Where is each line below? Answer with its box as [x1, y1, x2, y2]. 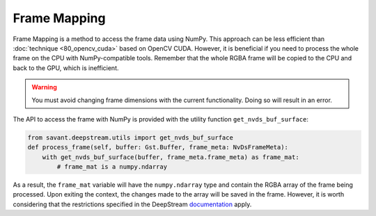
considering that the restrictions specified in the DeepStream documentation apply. [13, 200, 252, 208]
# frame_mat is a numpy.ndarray [56, 163, 167, 171]
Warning [31, 83, 57, 92]
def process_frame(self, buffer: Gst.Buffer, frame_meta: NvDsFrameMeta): [27, 143, 289, 151]
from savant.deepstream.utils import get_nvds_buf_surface [27, 133, 233, 142]
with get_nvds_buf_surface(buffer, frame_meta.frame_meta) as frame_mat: [42, 153, 299, 161]
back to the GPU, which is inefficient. [13, 63, 119, 72]
